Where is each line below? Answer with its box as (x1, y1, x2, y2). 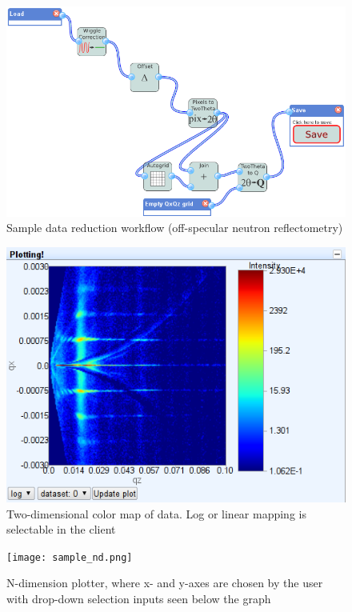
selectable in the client (6, 521, 116, 538)
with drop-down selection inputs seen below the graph (6, 590, 271, 606)
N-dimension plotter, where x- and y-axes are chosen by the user (6, 574, 323, 591)
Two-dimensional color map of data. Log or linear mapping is (6, 505, 306, 522)
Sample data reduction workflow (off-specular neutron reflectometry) (6, 219, 343, 236)
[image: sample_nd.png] (6, 551, 133, 563)
